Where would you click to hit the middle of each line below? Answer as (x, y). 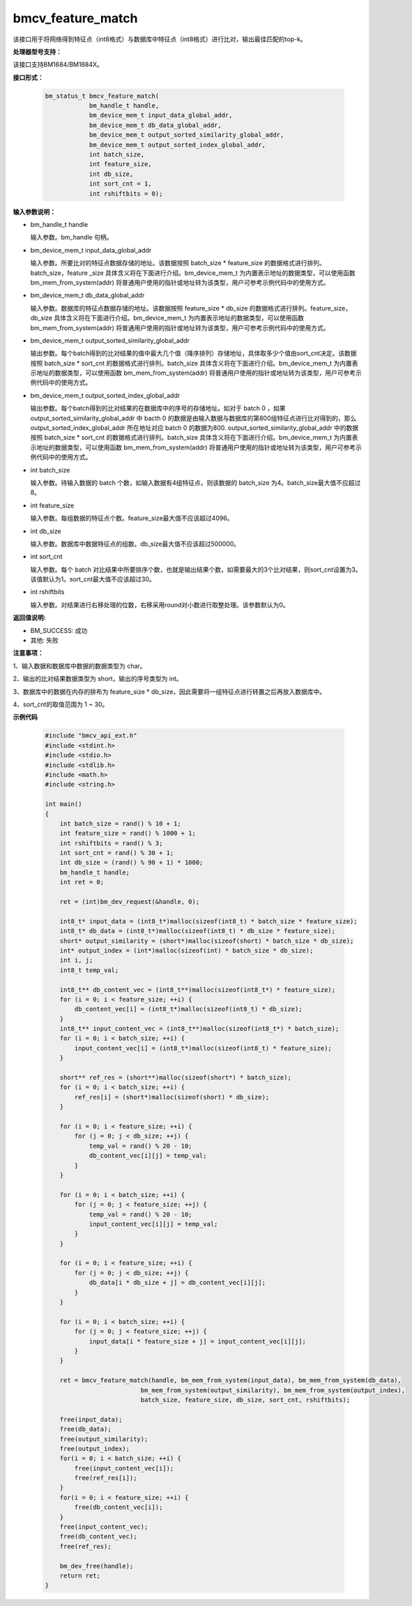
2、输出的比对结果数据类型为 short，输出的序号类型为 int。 (98, 679)
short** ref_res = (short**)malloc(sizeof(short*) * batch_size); (176, 1078)
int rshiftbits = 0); (126, 193)
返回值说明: (29, 618)
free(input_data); (91, 1419)
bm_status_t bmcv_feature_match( (102, 96)
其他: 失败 (44, 640)
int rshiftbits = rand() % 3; (111, 843)
